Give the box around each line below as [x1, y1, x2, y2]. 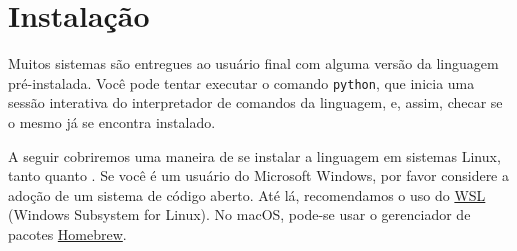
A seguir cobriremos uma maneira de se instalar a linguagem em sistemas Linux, [8, 145, 501, 166]
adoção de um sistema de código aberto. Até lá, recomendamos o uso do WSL [8, 184, 486, 205]
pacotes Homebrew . [8, 223, 127, 244]
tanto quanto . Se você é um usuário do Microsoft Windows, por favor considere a [8, 165, 510, 186]
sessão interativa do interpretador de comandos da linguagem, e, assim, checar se [8, 92, 503, 113]
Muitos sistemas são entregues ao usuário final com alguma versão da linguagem [8, 53, 499, 74]
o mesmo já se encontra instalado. [8, 111, 216, 132]
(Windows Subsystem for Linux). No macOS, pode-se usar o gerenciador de [8, 204, 471, 225]
